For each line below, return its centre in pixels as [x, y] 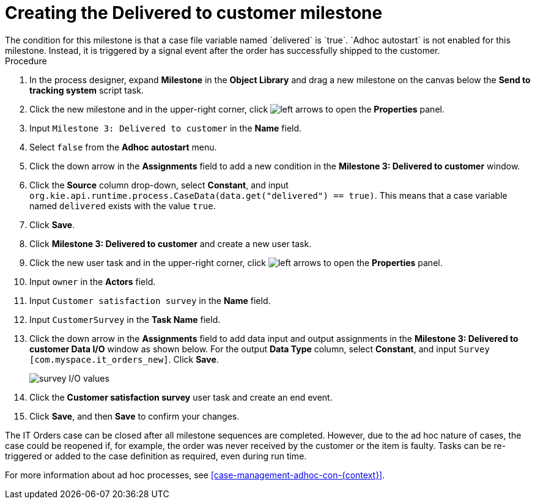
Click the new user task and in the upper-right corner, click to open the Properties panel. [236, 262]
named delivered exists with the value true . [123, 206]
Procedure [26, 61]
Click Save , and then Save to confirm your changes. [135, 416]
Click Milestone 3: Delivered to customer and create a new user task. [171, 243]
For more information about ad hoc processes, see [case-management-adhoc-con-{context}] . [195, 475]
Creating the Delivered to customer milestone [194, 13]
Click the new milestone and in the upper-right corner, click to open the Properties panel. [237, 109]
